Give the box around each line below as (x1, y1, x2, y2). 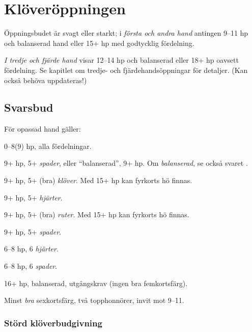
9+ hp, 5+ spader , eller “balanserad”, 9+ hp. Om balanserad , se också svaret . (4, 158, 248, 168)
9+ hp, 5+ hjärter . (4, 192, 63, 202)
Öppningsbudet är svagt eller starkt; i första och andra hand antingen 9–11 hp (4, 28, 248, 38)
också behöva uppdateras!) (4, 74, 87, 85)
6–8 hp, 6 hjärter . (4, 243, 59, 254)
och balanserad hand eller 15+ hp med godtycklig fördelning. (4, 37, 194, 48)
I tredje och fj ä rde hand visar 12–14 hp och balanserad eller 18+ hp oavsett (4, 55, 239, 65)
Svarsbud (4, 99, 53, 115)
